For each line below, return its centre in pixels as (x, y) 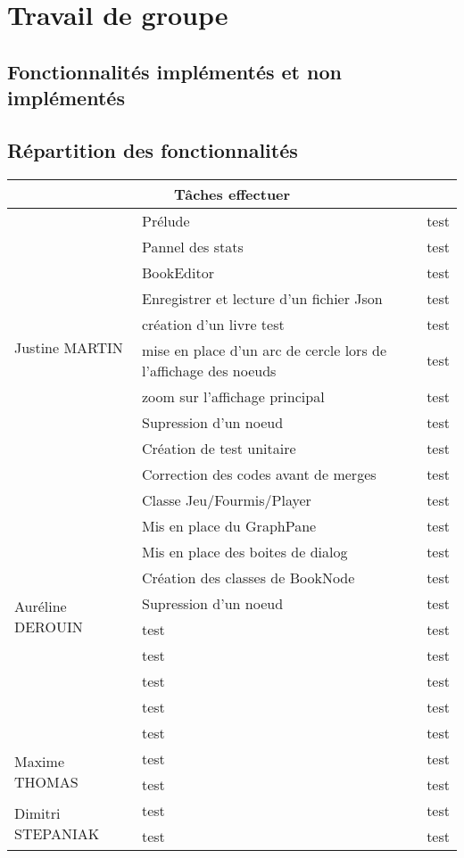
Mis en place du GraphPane (229, 525)
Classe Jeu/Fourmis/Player (226, 499)
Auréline (41, 606)
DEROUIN (49, 626)
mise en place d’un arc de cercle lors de (264, 350)
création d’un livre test (213, 324)
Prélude (166, 220)
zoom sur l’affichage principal (233, 396)
